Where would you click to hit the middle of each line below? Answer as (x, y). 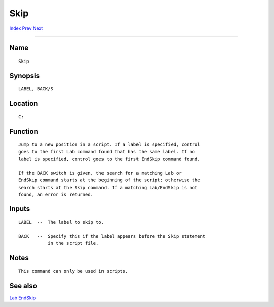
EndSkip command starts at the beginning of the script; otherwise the (109, 180)
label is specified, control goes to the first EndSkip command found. (109, 159)
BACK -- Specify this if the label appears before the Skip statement (112, 237)
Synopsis (25, 75)
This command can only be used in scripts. (73, 271)
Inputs (20, 209)
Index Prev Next (26, 28)
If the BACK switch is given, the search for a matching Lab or (100, 173)
